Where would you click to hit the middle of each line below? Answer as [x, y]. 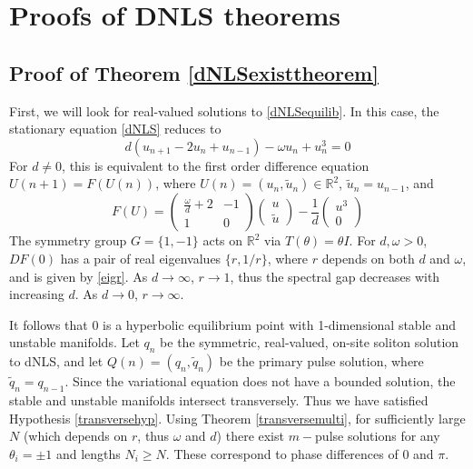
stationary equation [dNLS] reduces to [115, 129]
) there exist [250, 436]
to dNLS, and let [56, 361]
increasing [37, 294]
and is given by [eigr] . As [79, 276]
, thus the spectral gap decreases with [335, 276]
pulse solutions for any [378, 436]
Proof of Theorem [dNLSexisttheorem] [194, 72]
